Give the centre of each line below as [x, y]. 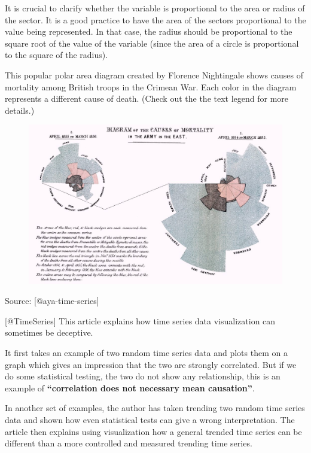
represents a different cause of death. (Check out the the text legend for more [147, 98]
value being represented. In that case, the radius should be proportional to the [149, 31]
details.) [20, 110]
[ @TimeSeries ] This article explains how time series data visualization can [140, 320]
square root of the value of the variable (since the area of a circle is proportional [152, 43]
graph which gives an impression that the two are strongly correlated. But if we [151, 364]
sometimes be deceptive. [49, 332]
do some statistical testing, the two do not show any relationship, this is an [143, 376]
